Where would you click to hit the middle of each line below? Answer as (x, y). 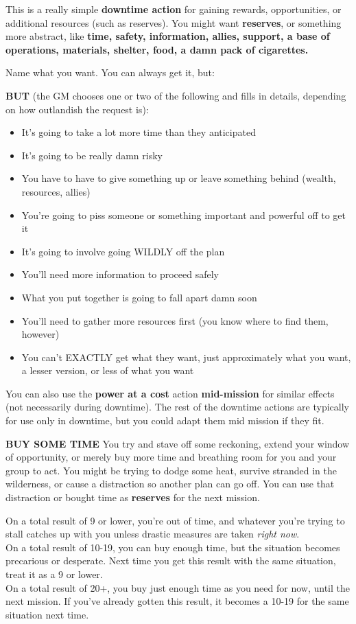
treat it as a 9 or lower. (54, 574)
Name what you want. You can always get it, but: (110, 72)
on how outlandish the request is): (77, 109)
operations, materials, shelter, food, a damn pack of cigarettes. (157, 49)
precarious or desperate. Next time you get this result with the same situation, (171, 561)
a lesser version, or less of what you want (108, 370)
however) (40, 334)
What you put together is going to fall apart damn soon (139, 297)
